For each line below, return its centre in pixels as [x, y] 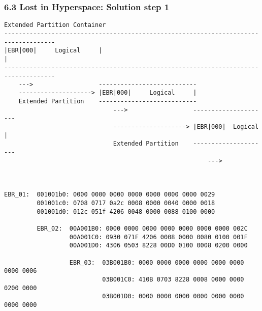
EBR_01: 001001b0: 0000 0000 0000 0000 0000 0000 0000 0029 [110, 195]
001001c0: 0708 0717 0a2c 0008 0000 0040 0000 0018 [126, 203]
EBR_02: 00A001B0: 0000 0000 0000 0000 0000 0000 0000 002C [142, 228]
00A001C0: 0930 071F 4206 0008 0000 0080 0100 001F [158, 237]
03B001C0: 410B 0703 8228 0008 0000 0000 [173, 279]
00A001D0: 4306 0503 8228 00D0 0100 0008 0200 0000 [158, 246]
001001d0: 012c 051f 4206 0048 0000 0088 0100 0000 [126, 211]
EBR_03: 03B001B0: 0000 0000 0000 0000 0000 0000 [157, 262]
